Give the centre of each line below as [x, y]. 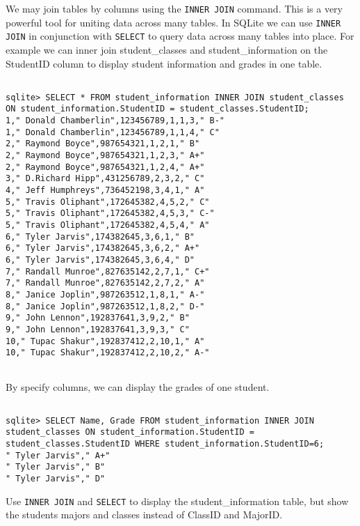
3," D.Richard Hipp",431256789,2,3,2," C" [105, 179]
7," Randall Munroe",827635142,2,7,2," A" [105, 283]
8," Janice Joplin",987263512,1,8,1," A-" [105, 294]
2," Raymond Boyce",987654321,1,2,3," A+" [105, 156]
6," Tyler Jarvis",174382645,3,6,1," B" [100, 237]
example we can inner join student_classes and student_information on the [167, 49]
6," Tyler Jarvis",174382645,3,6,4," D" [100, 260]
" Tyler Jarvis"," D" [56, 479]
